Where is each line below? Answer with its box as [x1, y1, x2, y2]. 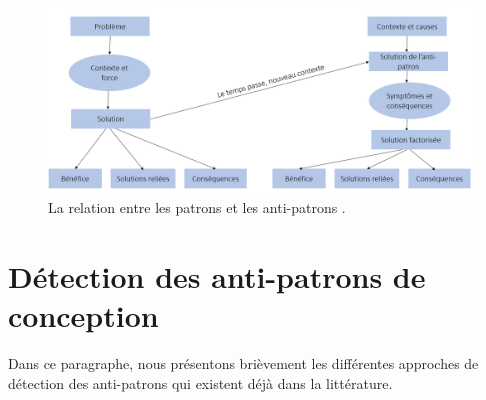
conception [8, 295, 159, 336]
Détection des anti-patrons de [8, 255, 426, 296]
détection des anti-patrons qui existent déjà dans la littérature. [8, 372, 393, 393]
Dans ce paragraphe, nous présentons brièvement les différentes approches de [8, 353, 479, 373]
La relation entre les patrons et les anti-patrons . [48, 197, 346, 218]
